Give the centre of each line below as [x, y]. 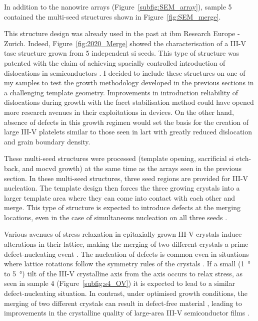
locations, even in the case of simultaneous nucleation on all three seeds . [116, 217]
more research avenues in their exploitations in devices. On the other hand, [119, 112]
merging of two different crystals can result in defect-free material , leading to [123, 303]
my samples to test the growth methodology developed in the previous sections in [129, 83]
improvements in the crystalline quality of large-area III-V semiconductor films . [127, 313]
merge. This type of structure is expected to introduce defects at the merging [122, 207]
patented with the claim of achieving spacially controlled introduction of [115, 62]
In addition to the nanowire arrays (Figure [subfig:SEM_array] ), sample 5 [118, 7]
